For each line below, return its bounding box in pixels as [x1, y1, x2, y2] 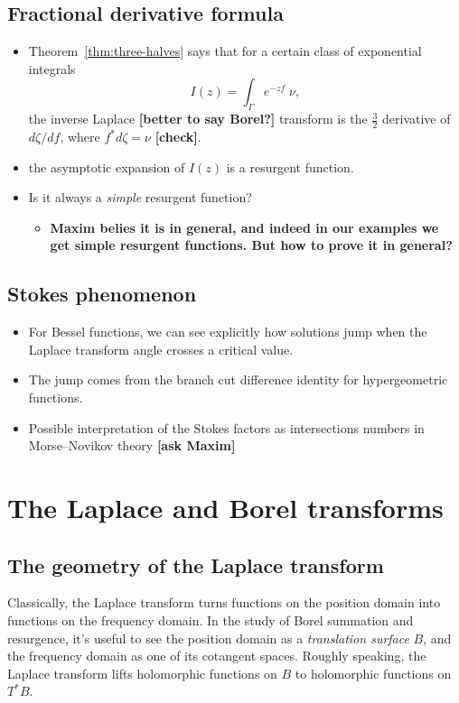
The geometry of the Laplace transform [7, 550, 384, 578]
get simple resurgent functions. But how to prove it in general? [50, 236, 453, 254]
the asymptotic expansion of [28, 157, 185, 176]
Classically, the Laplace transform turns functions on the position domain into [7, 593, 441, 612]
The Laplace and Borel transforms [7, 488, 444, 525]
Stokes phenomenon [7, 280, 197, 308]
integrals [28, 59, 76, 78]
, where [60, 127, 100, 146]
